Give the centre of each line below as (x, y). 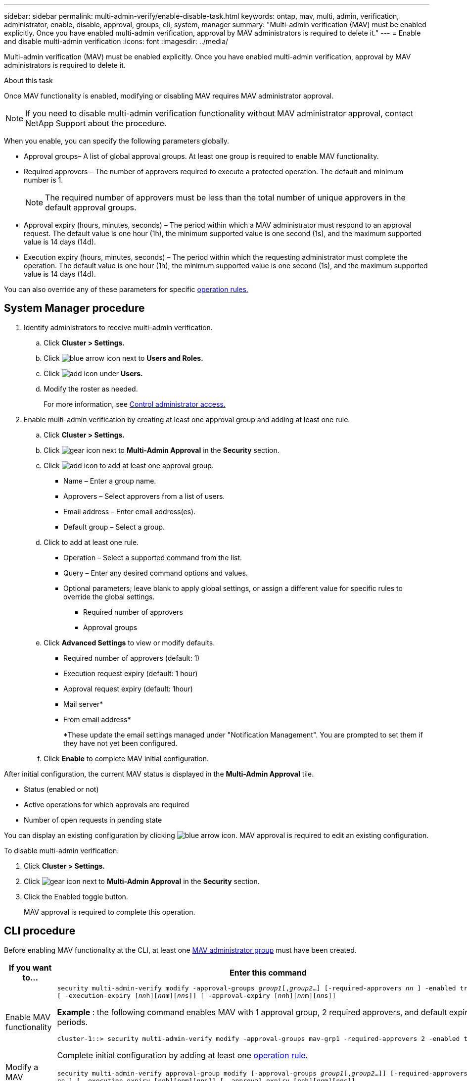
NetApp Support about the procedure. (96, 123)
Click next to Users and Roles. (123, 358)
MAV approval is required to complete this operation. (110, 912)
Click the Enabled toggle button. (76, 896)
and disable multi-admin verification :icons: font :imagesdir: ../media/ (116, 41)
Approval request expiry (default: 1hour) (128, 688)
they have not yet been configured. (120, 743)
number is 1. (44, 180)
